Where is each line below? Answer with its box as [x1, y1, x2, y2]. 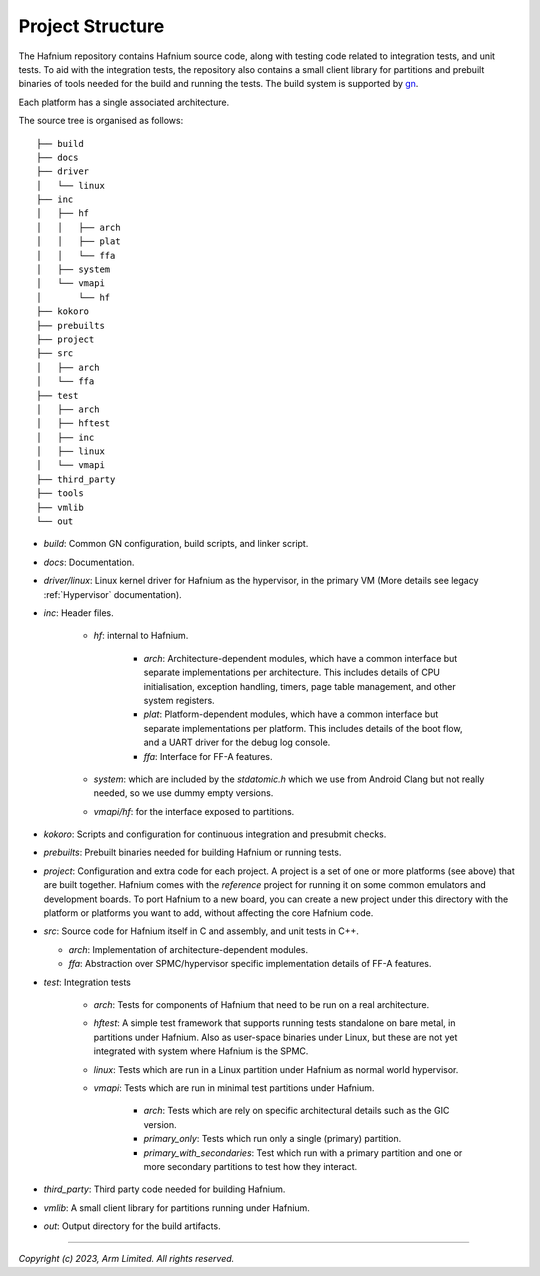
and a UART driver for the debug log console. [143, 736, 331, 749]
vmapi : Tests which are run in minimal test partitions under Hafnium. [93, 1081, 375, 1094]
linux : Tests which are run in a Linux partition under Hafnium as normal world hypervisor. [93, 1063, 459, 1075]
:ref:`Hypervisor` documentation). [43, 588, 182, 600]
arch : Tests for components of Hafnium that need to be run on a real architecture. [93, 998, 430, 1010]
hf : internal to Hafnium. [93, 630, 189, 642]
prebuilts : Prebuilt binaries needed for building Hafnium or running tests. [43, 846, 342, 859]
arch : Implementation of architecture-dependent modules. [68, 943, 309, 955]
